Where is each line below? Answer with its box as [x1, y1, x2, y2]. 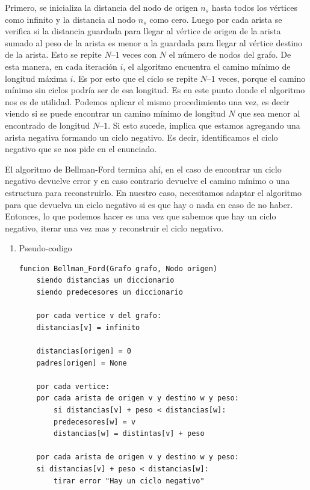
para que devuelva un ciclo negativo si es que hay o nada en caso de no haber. [5, 198, 293, 210]
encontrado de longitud [5, 118, 90, 131]
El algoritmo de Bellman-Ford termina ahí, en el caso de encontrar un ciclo [5, 162, 282, 175]
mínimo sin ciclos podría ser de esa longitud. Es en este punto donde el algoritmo [5, 84, 305, 96]
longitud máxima [5, 72, 67, 84]
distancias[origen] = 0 [36, 347, 131, 356]
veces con [122, 48, 157, 61]
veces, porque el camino [218, 72, 306, 84]
